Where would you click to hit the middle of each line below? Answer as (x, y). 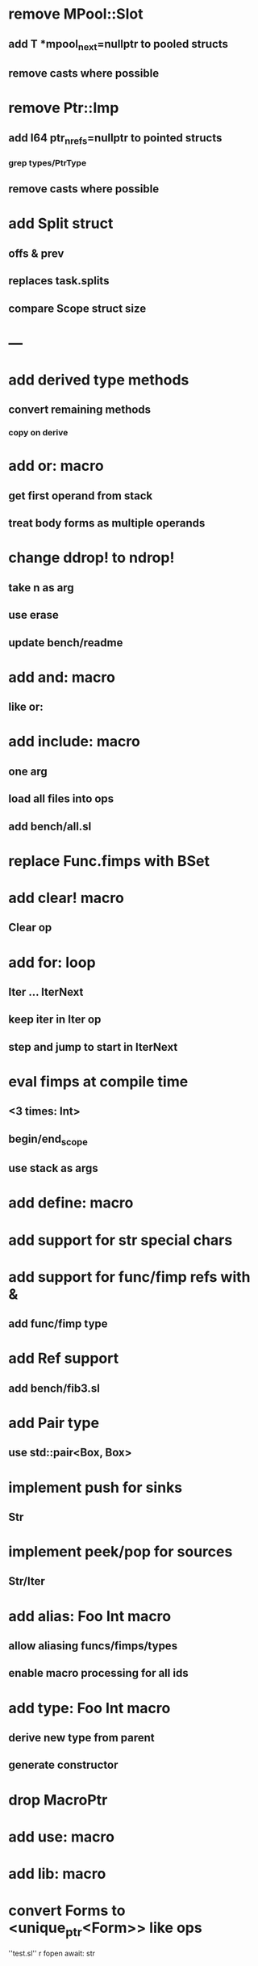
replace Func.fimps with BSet (109, 861)
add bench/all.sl (50, 826)
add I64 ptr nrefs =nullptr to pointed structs (115, 139)
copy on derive (38, 433)
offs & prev (36, 253)
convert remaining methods (80, 410)
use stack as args (53, 1168)
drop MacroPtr (58, 1800)
